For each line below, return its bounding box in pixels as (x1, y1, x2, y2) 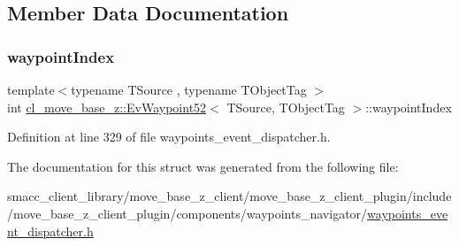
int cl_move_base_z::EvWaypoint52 (7, 97, 207, 116)
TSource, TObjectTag (226, 97, 345, 116)
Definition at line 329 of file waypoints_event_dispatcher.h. (7, 127, 331, 146)
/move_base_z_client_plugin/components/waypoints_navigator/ (7, 204, 368, 222)
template (7, 81, 55, 98)
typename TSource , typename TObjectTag (71, 81, 307, 98)
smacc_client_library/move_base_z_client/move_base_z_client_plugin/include (7, 187, 452, 205)
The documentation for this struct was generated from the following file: (7, 157, 399, 175)
